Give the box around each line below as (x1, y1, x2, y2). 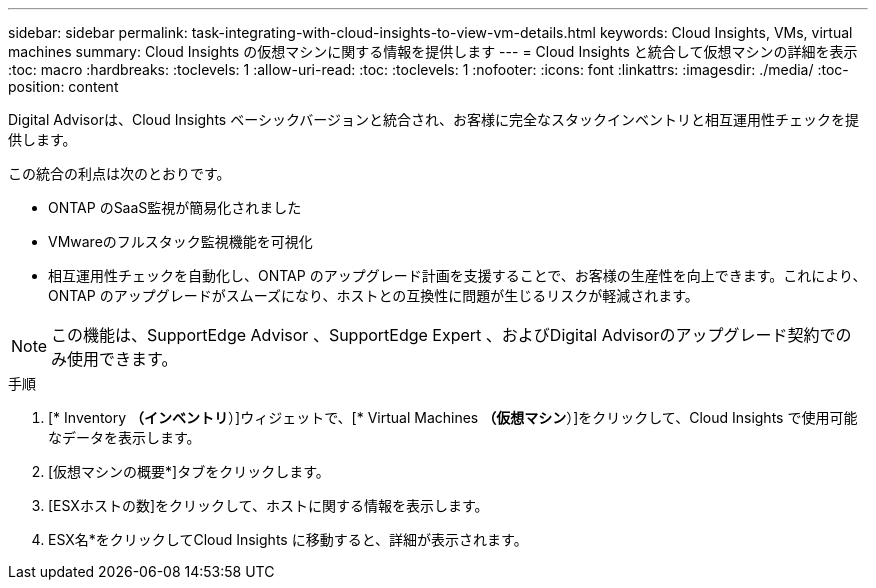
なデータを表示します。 (48, 429, 201, 446)
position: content (8, 78, 119, 95)
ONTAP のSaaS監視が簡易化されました (48, 199, 302, 216)
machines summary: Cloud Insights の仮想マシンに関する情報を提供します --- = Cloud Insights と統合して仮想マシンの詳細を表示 (8, 43, 858, 60)
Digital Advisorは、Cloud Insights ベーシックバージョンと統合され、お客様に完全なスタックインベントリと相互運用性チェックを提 (8, 111, 860, 128)
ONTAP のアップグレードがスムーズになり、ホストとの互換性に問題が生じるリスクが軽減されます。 (48, 287, 699, 304)
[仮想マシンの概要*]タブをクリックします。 (48, 463, 330, 480)
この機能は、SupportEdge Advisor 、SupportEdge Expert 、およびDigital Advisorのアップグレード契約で (51, 325, 836, 345)
